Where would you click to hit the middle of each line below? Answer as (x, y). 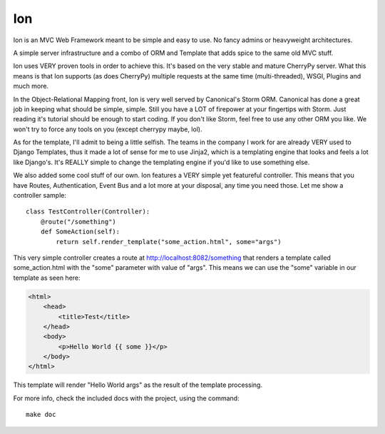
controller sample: (40, 196)
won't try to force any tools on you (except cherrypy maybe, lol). (108, 129)
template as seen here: (47, 278)
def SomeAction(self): (80, 232)
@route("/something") (78, 222)
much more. (31, 86)
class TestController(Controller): (88, 212)
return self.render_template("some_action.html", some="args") (169, 242)
